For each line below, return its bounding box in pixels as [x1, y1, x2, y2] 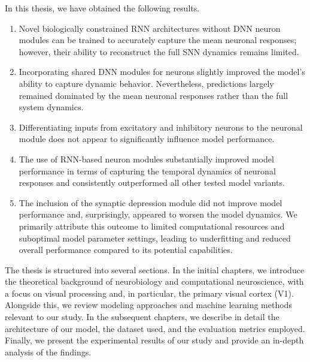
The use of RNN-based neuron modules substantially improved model [19, 152, 274, 165]
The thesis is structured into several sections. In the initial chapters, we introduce [5, 263, 305, 276]
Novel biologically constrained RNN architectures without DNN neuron [19, 22, 281, 34]
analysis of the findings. [5, 345, 92, 358]
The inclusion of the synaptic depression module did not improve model [19, 196, 282, 209]
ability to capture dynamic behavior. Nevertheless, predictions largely [19, 77, 274, 89]
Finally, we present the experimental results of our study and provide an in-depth [5, 334, 304, 346]
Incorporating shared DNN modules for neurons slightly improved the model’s [19, 65, 305, 78]
